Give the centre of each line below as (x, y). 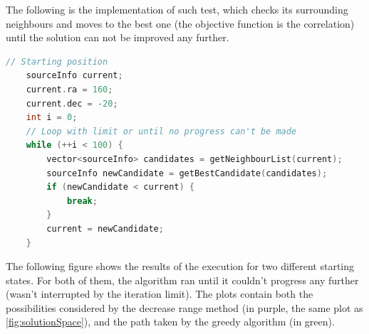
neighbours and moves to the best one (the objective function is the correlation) (180, 23)
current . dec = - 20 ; (72, 103)
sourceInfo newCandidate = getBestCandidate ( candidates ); (187, 173)
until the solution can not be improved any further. (118, 37)
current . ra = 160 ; (69, 89)
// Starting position (57, 61)
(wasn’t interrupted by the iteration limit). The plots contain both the (160, 294)
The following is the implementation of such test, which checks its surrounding (177, 9)
